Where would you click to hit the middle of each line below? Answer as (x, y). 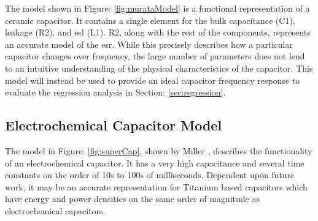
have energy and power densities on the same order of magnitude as (132, 199)
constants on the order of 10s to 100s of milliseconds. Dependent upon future (150, 175)
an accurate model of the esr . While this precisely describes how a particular (149, 44)
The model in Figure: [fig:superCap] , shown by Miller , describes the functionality (159, 150)
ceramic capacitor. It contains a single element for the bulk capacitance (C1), (150, 20)
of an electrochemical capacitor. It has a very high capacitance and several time (155, 163)
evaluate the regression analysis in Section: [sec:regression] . (115, 92)
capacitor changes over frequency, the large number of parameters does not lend (155, 56)
